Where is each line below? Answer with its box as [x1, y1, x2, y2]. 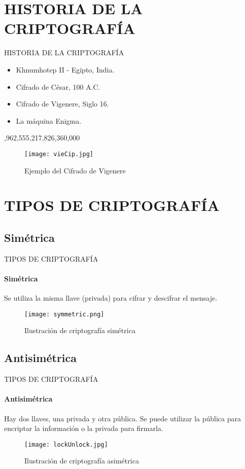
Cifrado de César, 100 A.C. [16, 81, 100, 92]
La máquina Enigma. [16, 115, 82, 126]
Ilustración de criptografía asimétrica [24, 455, 139, 466]
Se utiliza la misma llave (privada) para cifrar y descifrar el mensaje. [4, 293, 218, 303]
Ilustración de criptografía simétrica [24, 325, 135, 336]
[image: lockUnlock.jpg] [24, 441, 108, 448]
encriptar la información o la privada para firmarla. [4, 423, 163, 434]
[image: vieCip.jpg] [24, 150, 94, 158]
